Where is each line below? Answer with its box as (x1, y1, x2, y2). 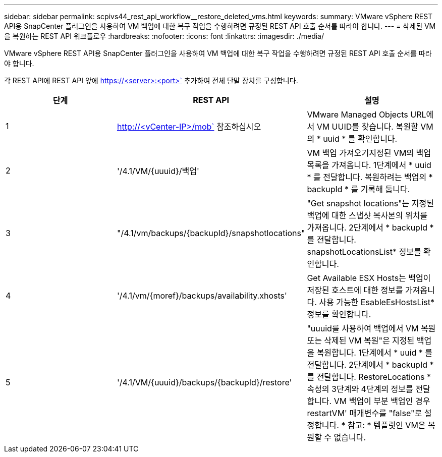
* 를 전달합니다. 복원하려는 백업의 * (307, 172, 433, 182)
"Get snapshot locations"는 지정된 (307, 198, 434, 208)
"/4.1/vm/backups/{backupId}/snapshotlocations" (117, 228, 305, 238)
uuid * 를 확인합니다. (323, 134, 398, 144)
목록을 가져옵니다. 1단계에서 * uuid (307, 160, 431, 170)
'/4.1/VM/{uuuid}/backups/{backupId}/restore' (117, 377, 292, 387)
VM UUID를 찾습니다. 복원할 (316, 122, 418, 132)
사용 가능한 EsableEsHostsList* (319, 297, 435, 307)
